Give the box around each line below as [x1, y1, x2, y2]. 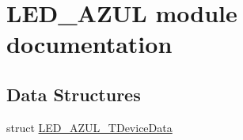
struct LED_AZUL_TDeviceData [6, 119, 173, 135]
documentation [6, 28, 173, 60]
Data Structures [6, 81, 141, 106]
